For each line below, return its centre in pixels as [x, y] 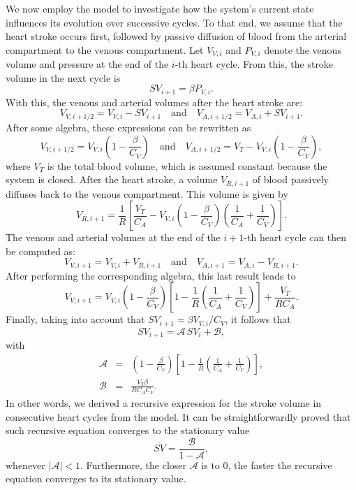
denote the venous [303, 49]
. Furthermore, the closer [133, 464]
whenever [25, 464]
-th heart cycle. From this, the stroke [254, 64]
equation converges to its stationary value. [96, 478]
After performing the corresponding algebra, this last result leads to [151, 275]
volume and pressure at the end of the [87, 64]
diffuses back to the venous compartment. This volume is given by [147, 193]
